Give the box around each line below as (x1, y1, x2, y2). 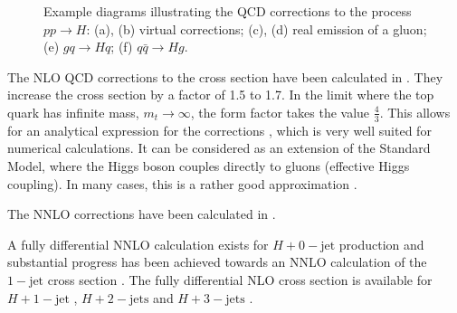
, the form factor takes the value (190, 102, 370, 121)
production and (338, 234, 424, 253)
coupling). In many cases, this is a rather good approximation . (7, 174, 357, 193)
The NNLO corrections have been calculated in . (7, 204, 276, 223)
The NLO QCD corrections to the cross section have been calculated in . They (7, 67, 443, 86)
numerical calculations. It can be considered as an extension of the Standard (7, 138, 431, 157)
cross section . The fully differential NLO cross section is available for (47, 270, 433, 289)
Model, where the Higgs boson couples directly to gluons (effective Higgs (7, 156, 410, 175)
